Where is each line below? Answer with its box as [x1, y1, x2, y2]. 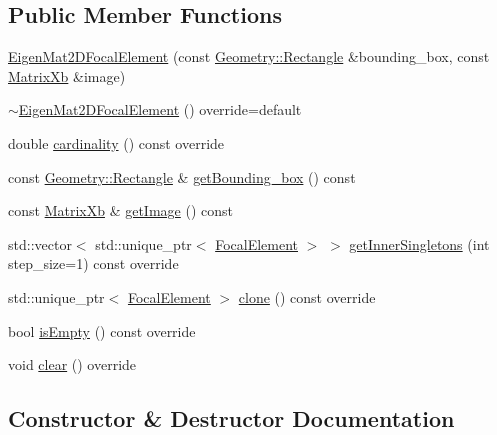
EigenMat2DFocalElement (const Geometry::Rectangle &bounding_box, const [8, 46, 490, 67]
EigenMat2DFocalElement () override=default [18, 99, 302, 120]
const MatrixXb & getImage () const [8, 200, 233, 221]
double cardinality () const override [8, 132, 225, 153]
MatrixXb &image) [8, 65, 126, 86]
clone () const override [238, 286, 376, 307]
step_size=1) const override [8, 253, 179, 274]
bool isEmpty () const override [8, 320, 196, 341]
